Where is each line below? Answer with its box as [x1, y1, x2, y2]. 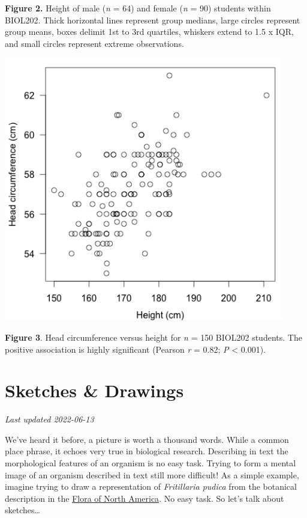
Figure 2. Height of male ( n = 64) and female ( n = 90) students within [5, 2, 271, 14]
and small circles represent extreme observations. [5, 37, 184, 49]
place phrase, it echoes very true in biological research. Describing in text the [5, 445, 288, 457]
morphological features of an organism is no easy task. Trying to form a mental [5, 457, 296, 469]
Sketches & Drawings [5, 378, 184, 403]
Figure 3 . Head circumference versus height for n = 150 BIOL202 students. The [5, 331, 302, 343]
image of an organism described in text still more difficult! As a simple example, [5, 468, 299, 481]
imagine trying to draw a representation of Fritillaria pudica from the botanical [5, 480, 297, 493]
